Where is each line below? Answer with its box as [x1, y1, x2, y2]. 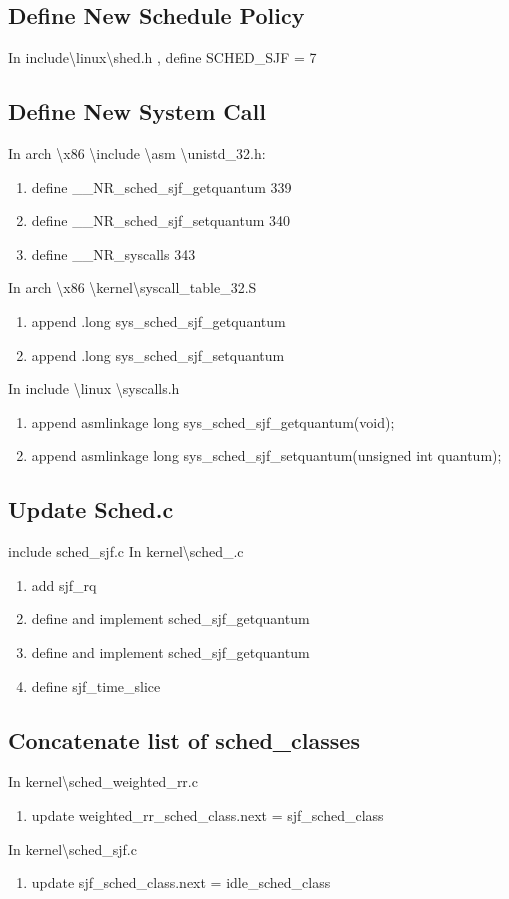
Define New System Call [8, 96, 266, 127]
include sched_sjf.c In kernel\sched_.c [8, 541, 244, 562]
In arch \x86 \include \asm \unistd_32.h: [8, 143, 266, 163]
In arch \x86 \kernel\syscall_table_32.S [8, 277, 257, 298]
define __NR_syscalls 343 [31, 243, 196, 264]
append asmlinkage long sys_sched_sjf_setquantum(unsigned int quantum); [31, 445, 502, 466]
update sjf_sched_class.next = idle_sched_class [31, 872, 331, 893]
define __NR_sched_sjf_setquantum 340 [31, 210, 291, 231]
